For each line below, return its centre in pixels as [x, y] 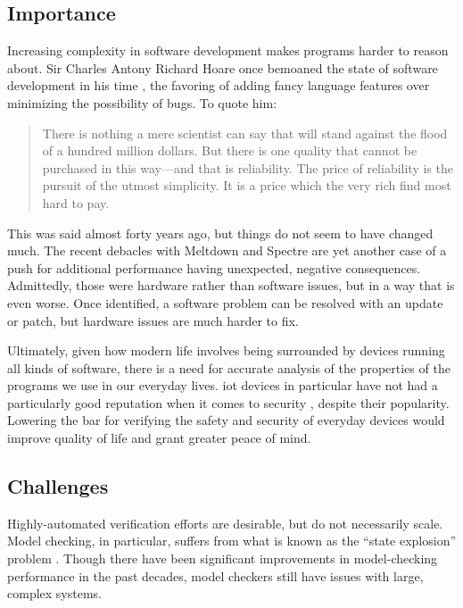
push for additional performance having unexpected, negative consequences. [214, 267]
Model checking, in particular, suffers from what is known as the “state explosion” [232, 541]
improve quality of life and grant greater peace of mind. [159, 438]
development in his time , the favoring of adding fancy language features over [219, 85]
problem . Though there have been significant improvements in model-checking [223, 558]
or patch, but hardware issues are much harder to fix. [153, 320]
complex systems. [54, 593]
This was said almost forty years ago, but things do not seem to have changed [220, 233]
